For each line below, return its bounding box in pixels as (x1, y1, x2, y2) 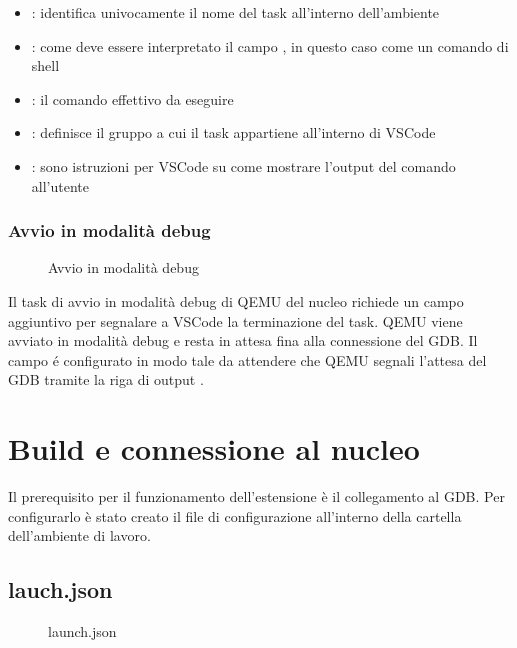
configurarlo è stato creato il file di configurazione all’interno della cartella (8, 505, 462, 526)
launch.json (48, 621, 117, 642)
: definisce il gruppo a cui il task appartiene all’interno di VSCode (31, 122, 436, 143)
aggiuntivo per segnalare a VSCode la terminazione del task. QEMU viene (8, 310, 463, 331)
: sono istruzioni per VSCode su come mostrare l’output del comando (31, 155, 456, 176)
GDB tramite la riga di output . (8, 369, 204, 390)
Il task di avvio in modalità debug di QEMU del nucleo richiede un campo (8, 290, 464, 311)
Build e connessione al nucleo (8, 428, 420, 469)
